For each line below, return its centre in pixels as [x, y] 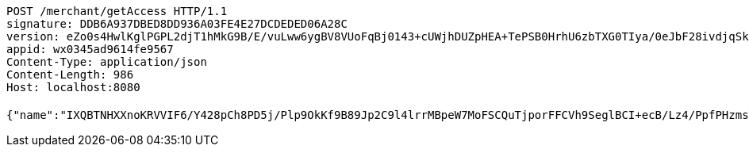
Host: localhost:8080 [73, 87]
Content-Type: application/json [107, 62]
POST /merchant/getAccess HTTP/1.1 [117, 11]
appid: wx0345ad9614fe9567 [90, 49]
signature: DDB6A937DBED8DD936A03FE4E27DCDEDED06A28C [177, 24]
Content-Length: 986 [70, 75]
